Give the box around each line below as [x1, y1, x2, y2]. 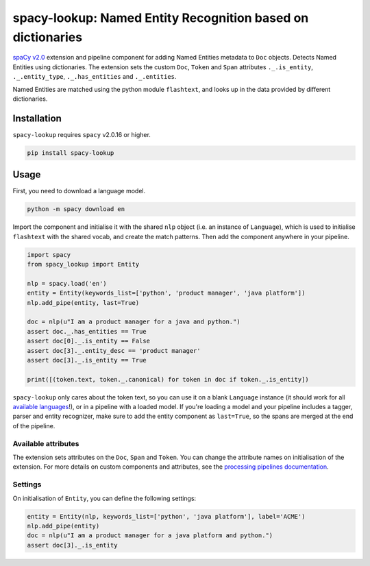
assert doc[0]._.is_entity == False [27, 337, 151, 345]
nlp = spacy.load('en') [27, 280, 108, 287]
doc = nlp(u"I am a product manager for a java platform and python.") [27, 532, 273, 539]
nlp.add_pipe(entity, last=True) [27, 299, 140, 306]
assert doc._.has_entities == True [27, 328, 147, 335]
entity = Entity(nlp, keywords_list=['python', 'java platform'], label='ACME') [27, 513, 306, 520]
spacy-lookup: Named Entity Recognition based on [12, 10, 309, 25]
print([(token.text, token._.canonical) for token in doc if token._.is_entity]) [27, 376, 310, 383]
